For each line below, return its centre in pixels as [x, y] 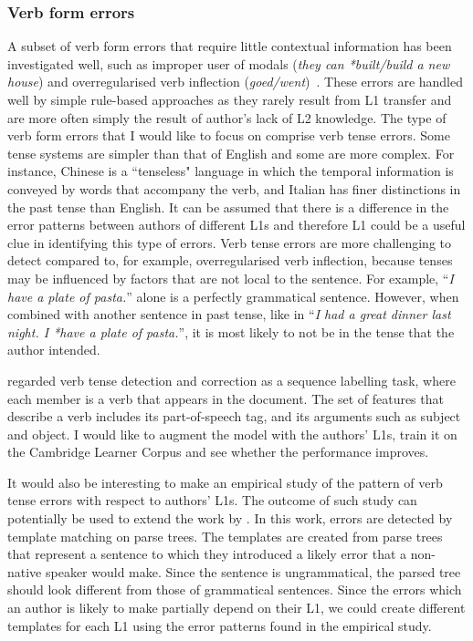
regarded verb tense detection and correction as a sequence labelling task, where [231, 380]
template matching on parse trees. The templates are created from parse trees [225, 536]
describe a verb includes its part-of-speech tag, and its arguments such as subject [234, 416]
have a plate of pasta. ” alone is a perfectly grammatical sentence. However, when [233, 296]
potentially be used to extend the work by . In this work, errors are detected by [230, 518]
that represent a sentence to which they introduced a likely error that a [207, 554]
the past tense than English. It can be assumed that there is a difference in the [228, 207]
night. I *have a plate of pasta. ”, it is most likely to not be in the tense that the [231, 331]
